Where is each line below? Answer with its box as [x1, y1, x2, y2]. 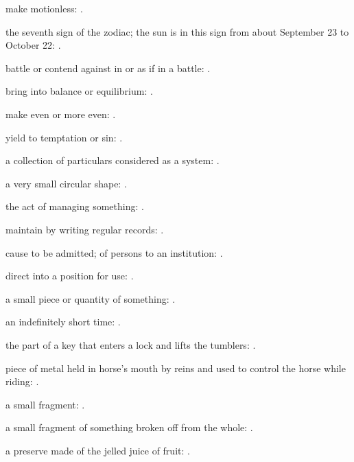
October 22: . [5, 38, 61, 52]
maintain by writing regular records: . [5, 222, 164, 236]
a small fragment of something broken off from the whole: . [5, 420, 253, 435]
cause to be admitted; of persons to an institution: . [5, 245, 223, 259]
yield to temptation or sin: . [5, 130, 123, 144]
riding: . [5, 374, 39, 389]
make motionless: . [5, 1, 83, 15]
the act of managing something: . [5, 199, 144, 213]
